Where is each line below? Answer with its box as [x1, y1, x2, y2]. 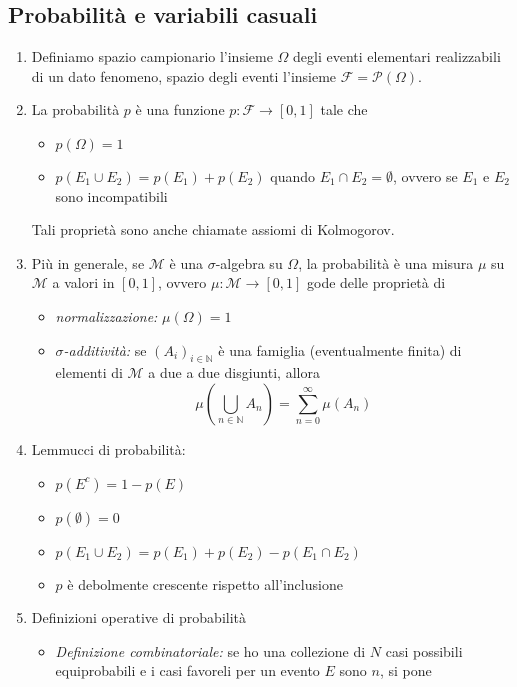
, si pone [379, 660, 432, 681]
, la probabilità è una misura [298, 252, 474, 273]
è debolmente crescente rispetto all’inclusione [67, 573, 343, 594]
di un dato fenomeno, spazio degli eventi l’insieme [31, 65, 337, 86]
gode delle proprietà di [306, 272, 446, 293]
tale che [320, 99, 368, 120]
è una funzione [135, 99, 225, 120]
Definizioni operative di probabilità [31, 607, 247, 628]
